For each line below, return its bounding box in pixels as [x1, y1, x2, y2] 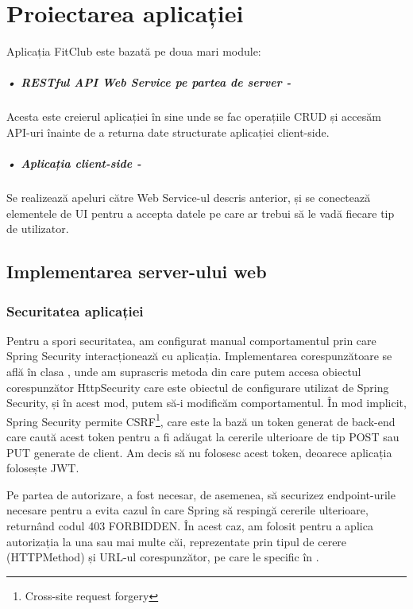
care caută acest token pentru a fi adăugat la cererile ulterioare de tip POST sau [6, 429, 399, 445]
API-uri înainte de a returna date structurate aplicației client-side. [6, 123, 330, 140]
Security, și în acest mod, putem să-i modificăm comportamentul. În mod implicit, [6, 394, 407, 411]
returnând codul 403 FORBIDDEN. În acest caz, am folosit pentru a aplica [6, 518, 373, 533]
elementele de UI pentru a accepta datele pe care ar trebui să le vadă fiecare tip [6, 204, 395, 221]
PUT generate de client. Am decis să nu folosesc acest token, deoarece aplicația [6, 444, 392, 460]
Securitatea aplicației [6, 301, 144, 320]
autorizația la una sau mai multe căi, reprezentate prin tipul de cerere [6, 533, 347, 549]
